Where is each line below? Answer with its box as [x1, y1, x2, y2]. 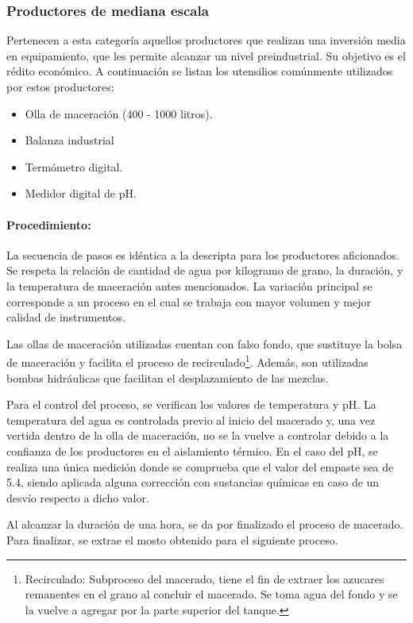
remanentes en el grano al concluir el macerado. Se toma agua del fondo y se [25, 586, 398, 602]
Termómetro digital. [25, 158, 123, 175]
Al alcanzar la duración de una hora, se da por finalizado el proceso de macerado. [6, 516, 403, 533]
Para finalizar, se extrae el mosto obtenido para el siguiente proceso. [6, 531, 338, 548]
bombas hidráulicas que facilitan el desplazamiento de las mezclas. [6, 369, 329, 386]
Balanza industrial [25, 132, 114, 148]
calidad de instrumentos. [6, 309, 125, 325]
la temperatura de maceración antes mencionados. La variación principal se [6, 277, 372, 294]
